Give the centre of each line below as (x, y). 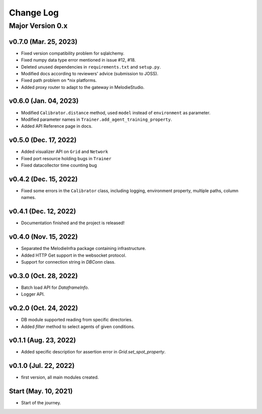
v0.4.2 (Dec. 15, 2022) (43, 179)
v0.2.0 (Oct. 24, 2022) (43, 308)
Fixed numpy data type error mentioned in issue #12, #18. (78, 60)
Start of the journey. (41, 403)
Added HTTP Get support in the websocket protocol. (74, 255)
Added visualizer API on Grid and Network (65, 152)
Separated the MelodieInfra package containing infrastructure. (84, 248)
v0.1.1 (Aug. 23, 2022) (42, 340)
